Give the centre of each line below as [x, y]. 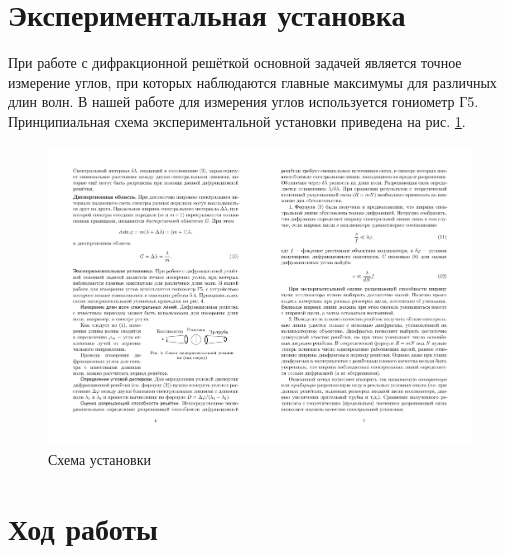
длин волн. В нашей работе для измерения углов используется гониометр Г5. [243, 101]
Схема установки [99, 458]
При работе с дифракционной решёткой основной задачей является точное [235, 62]
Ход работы [83, 527]
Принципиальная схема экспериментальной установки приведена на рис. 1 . [237, 120]
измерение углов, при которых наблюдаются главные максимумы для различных [252, 81]
